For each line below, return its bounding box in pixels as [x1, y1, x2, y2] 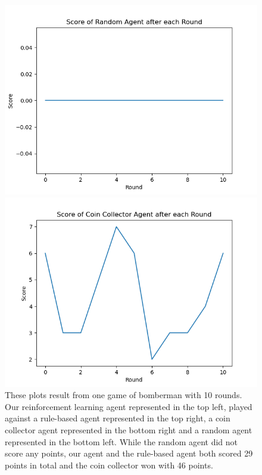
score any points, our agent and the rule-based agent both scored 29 [5, 447, 253, 460]
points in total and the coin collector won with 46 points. [5, 458, 213, 471]
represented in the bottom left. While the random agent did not [5, 435, 238, 448]
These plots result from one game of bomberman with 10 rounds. [5, 389, 242, 401]
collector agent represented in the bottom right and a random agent [5, 423, 252, 436]
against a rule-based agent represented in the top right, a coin [5, 412, 230, 424]
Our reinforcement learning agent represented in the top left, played [5, 400, 252, 412]
